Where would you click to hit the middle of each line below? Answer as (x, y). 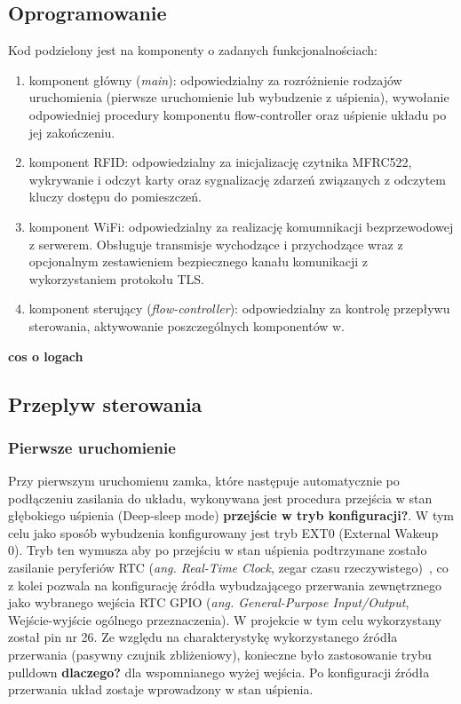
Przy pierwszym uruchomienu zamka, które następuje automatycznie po (204, 481)
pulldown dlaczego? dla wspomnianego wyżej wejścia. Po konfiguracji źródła (219, 672)
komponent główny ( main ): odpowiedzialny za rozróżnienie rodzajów (215, 79)
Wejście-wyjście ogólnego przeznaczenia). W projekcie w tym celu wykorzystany (225, 619)
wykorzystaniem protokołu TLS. (116, 278)
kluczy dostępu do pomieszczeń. (115, 197)
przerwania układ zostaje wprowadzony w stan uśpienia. (161, 689)
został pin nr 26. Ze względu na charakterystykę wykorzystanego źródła (203, 637)
